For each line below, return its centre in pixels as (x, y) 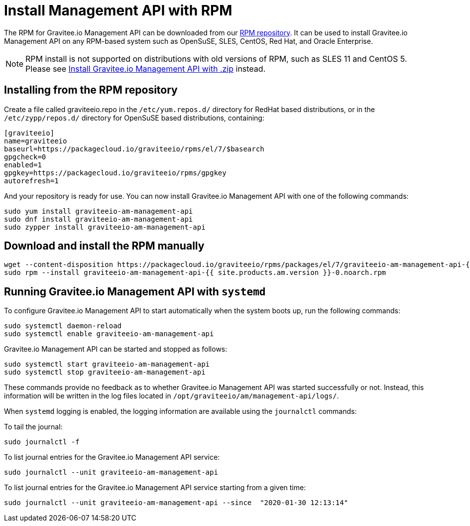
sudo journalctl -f (42, 442)
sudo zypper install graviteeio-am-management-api (105, 227)
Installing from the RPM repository (91, 90)
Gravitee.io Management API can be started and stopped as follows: (116, 349)
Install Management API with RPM (118, 10)
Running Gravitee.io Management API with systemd (135, 291)
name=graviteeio (36, 141)
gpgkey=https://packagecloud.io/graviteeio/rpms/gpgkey (115, 173)
